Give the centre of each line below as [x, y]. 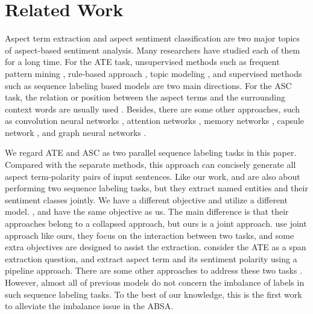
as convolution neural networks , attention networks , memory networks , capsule [155, 121]
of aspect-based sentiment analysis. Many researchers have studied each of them [153, 50]
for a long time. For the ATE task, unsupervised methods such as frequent [142, 62]
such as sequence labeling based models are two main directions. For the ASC [148, 85]
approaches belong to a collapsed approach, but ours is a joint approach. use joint [156, 223]
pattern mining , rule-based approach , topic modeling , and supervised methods [153, 73]
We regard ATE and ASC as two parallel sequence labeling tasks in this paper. [151, 152]
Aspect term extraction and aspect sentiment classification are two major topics [153, 38]
